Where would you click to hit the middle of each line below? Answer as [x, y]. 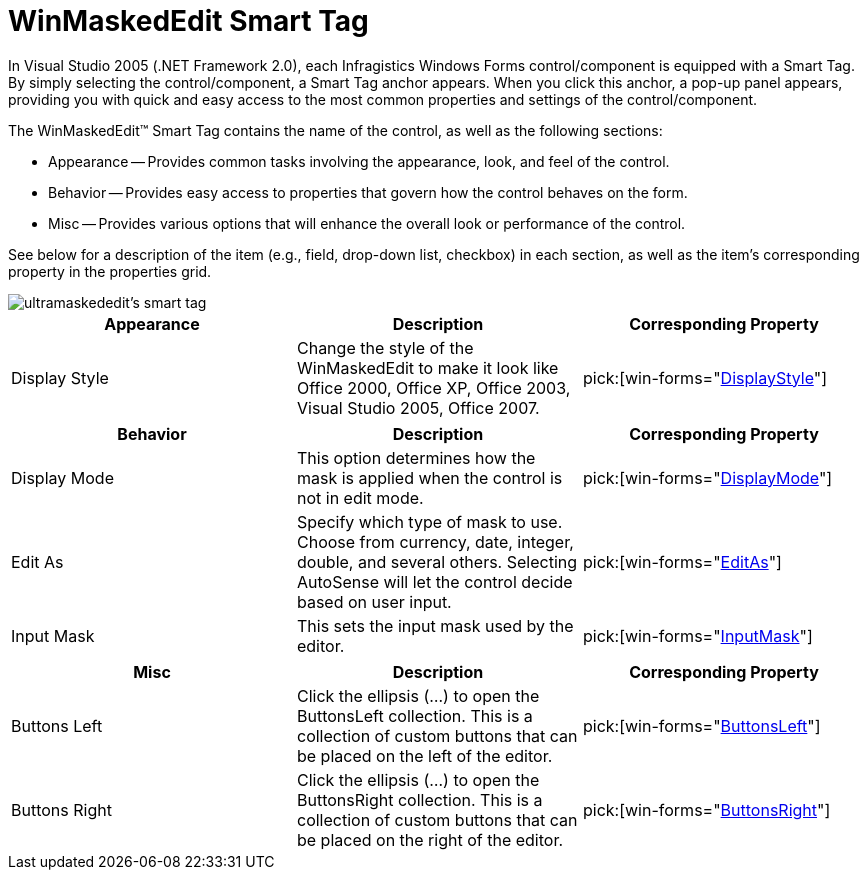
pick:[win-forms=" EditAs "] [682, 561]
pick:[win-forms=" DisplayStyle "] [705, 377]
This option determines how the [416, 457]
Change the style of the [385, 347]
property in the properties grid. [110, 271]
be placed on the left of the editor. [424, 755]
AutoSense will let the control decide [434, 581]
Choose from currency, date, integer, [435, 541]
